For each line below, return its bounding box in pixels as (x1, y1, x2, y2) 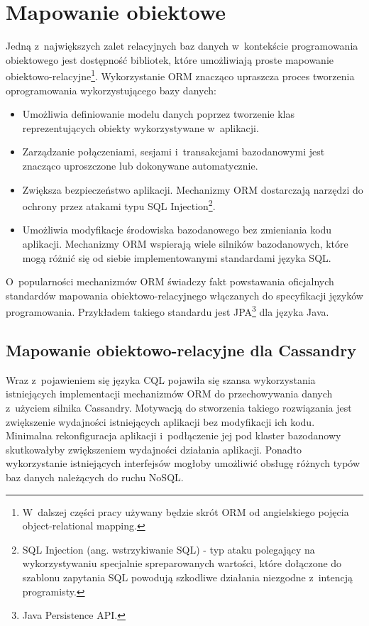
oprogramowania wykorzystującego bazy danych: (6, 82, 216, 97)
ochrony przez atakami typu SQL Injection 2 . (22, 197, 216, 213)
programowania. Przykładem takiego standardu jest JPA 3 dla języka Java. (6, 302, 329, 319)
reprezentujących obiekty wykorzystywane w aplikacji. (22, 120, 259, 135)
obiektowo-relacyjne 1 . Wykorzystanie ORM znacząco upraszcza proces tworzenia (6, 67, 355, 83)
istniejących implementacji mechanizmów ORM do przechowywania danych (6, 386, 333, 401)
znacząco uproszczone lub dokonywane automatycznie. (22, 158, 258, 172)
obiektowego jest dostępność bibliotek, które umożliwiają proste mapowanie (6, 52, 334, 67)
